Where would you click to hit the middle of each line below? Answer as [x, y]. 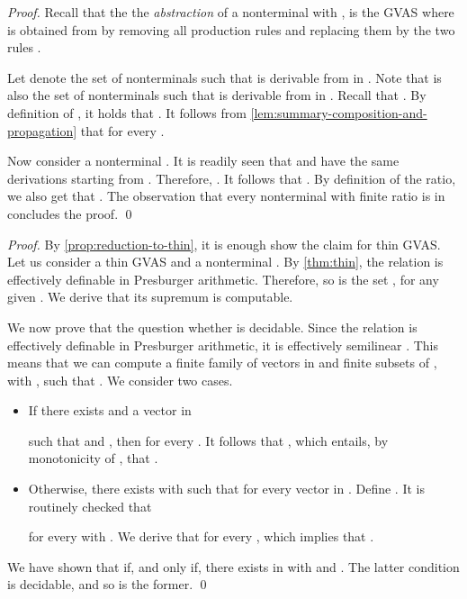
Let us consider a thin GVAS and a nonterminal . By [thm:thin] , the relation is [225, 262]
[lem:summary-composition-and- [339, 112]
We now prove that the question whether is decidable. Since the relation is [212, 327]
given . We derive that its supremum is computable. [150, 297]
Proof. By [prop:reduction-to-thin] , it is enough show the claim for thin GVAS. [224, 244]
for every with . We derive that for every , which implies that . [201, 536]
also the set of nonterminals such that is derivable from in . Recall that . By [217, 95]
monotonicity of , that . [93, 458]
